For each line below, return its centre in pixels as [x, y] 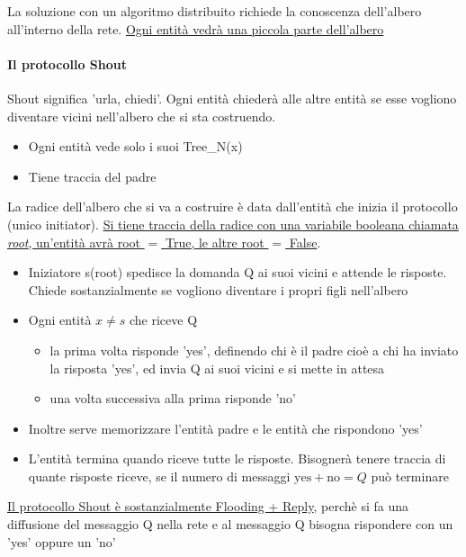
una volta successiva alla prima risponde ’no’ [173, 398]
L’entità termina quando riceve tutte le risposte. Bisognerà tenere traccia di [237, 458]
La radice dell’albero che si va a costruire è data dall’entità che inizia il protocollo [233, 207]
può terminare [410, 476]
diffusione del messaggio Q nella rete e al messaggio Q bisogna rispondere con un [230, 524]
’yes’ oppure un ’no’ [62, 541]
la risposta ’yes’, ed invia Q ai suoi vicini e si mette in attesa [217, 368]
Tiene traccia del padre [92, 176]
